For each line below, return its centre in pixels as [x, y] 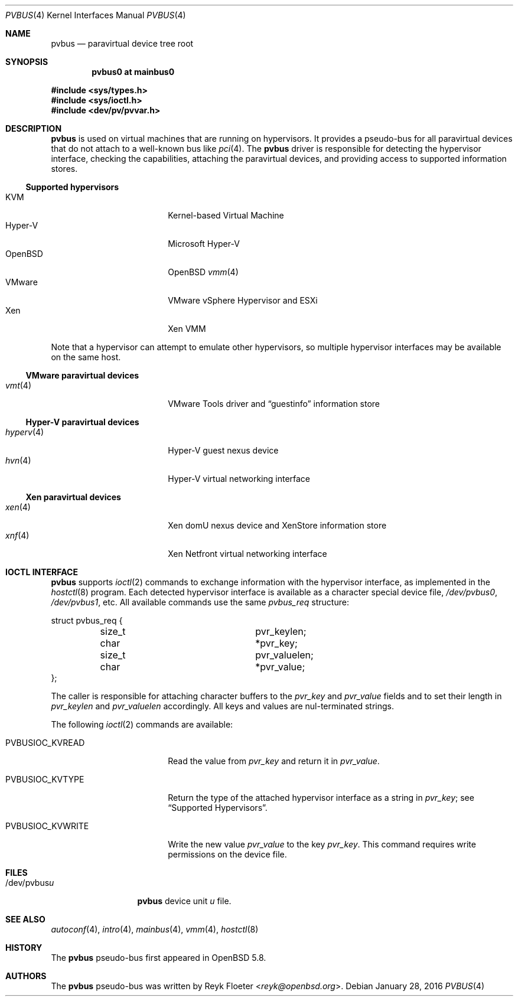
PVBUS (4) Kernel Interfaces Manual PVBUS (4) [96, 15]
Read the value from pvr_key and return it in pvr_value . [274, 761]
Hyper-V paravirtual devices [82, 422]
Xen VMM [187, 329]
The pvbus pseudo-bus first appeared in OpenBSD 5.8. [159, 958]
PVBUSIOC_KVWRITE [47, 826]
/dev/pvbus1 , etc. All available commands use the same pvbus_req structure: [200, 602]
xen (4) [18, 507]
